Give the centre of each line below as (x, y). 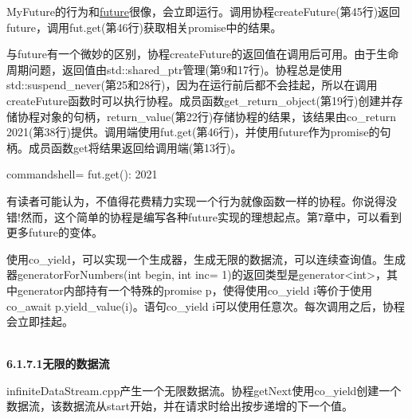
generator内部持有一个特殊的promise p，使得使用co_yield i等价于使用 (195, 290)
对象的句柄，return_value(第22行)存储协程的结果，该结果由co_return (218, 116)
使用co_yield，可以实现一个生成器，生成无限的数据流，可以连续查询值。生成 (206, 258)
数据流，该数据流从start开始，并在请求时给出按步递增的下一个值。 (180, 406)
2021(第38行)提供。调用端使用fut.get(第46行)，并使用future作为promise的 (193, 132)
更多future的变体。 (55, 232)
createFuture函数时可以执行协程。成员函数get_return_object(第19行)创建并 (199, 100)
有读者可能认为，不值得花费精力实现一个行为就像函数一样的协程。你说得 (196, 200)
